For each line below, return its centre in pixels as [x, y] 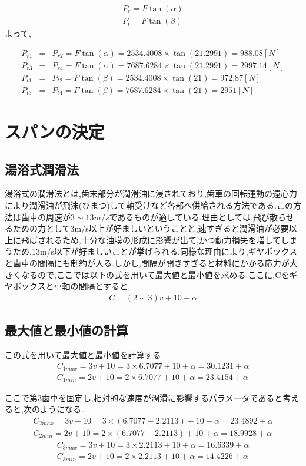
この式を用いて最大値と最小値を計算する [83, 354]
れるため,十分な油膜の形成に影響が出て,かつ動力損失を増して [163, 239]
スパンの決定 [55, 131]
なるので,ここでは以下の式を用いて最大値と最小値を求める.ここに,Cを [155, 274]
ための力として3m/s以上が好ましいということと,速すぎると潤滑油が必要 [151, 228]
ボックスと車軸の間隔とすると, [71, 286]
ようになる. [61, 409]
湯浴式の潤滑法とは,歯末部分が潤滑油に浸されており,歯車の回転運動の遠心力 [151, 194]
